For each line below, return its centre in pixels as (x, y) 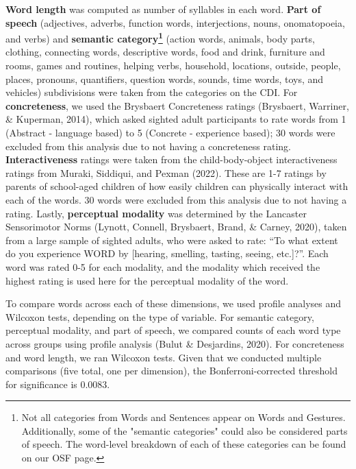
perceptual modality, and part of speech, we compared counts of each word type (173, 330)
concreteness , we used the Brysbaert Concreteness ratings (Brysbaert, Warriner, (177, 105)
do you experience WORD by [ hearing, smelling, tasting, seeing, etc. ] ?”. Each (167, 253)
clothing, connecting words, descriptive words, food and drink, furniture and (165, 52)
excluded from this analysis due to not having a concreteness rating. (149, 146)
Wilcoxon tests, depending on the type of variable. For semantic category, (160, 316)
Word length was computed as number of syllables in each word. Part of (163, 9)
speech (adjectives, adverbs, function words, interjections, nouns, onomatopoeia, (175, 22)
